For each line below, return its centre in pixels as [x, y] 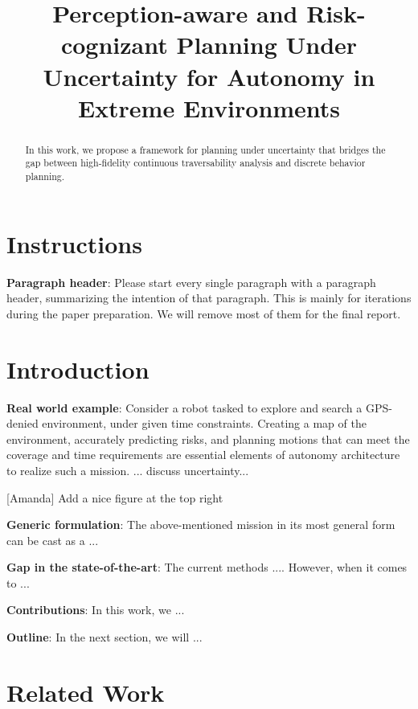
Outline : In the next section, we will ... [104, 637]
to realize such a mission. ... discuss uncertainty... [128, 470]
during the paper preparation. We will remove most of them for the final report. [204, 313]
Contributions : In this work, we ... [96, 610]
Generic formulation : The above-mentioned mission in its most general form [201, 525]
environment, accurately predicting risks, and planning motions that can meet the [208, 439]
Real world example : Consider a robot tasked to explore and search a [184, 407]
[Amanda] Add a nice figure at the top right [115, 497]
